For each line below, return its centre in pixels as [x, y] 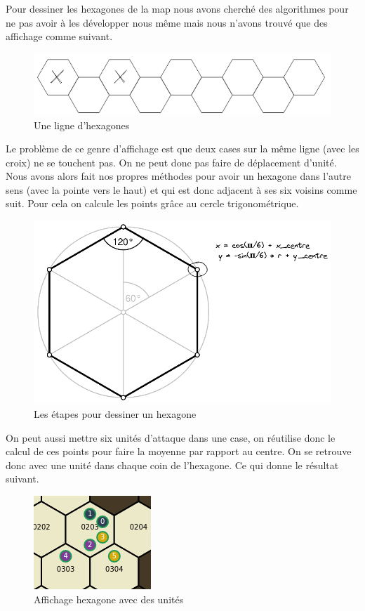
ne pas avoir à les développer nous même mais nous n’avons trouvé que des [167, 22]
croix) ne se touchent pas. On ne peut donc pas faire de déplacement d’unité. [171, 162]
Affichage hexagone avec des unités [109, 599]
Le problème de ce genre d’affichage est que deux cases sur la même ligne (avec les [182, 149]
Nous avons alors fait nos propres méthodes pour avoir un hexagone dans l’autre [178, 176]
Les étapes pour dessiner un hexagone [115, 414]
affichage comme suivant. [59, 36]
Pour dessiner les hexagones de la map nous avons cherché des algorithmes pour [177, 8]
